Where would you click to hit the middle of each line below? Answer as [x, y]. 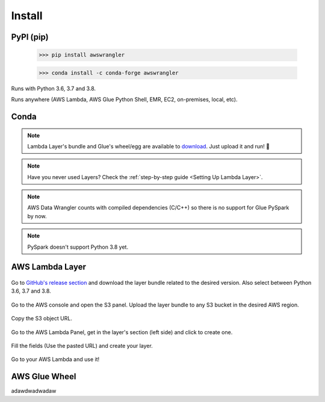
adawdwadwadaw [34, 391]
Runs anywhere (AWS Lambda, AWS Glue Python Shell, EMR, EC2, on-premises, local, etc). [124, 100]
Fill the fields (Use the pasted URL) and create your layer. [82, 346]
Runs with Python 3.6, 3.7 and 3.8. [54, 88]
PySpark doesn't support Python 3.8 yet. [78, 247]
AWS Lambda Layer [49, 267]
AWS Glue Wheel [44, 376]
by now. [37, 216]
